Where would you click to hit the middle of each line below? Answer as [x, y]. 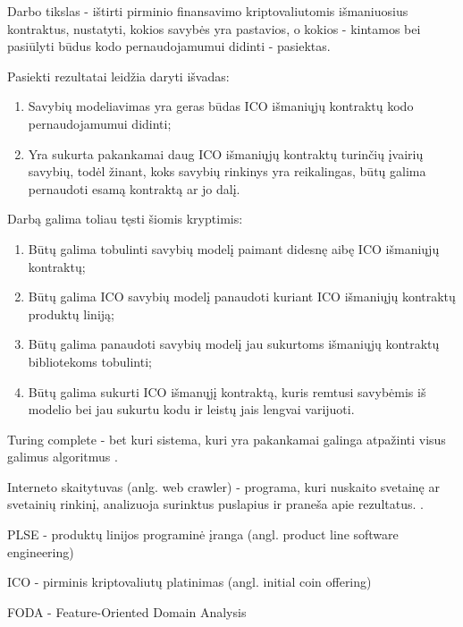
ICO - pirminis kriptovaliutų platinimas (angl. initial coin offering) [189, 582]
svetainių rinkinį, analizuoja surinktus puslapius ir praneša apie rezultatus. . [215, 504]
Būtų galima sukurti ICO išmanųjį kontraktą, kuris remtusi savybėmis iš [227, 391]
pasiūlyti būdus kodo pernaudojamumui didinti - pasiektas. [169, 46]
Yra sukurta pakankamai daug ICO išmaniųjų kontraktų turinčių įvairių [226, 153]
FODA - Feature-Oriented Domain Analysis [127, 611]
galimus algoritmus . [63, 457]
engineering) [41, 551]
